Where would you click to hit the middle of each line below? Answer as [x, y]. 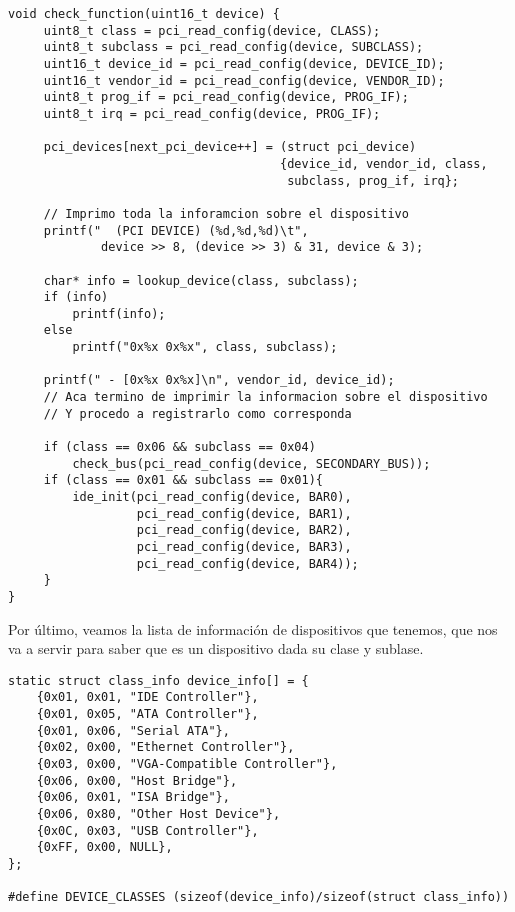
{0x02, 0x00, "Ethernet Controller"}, [165, 747]
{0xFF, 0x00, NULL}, [104, 847]
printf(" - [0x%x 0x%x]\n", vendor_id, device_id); [219, 380]
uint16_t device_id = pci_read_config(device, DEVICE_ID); [244, 63]
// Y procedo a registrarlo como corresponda [197, 413]
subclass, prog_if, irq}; [373, 180]
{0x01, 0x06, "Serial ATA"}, [133, 730]
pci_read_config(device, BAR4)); [247, 563]
